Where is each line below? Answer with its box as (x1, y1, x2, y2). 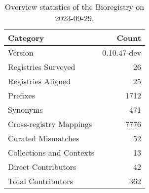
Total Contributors (8, 175, 73, 187)
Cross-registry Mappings (8, 118, 92, 129)
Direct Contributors (8, 161, 76, 172)
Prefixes (8, 90, 36, 101)
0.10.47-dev (102, 47, 141, 58)
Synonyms (8, 104, 43, 115)
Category (8, 32, 44, 43)
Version (8, 47, 34, 58)
